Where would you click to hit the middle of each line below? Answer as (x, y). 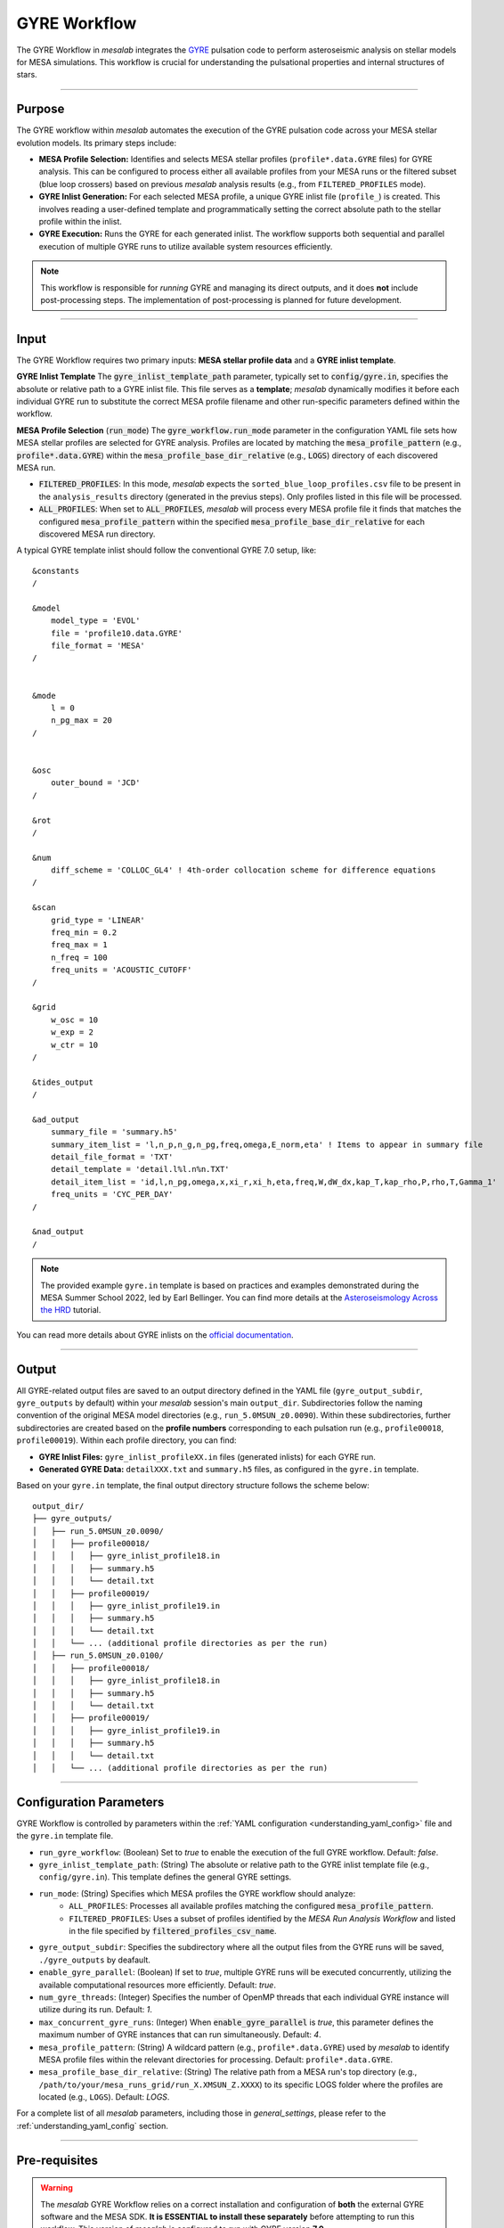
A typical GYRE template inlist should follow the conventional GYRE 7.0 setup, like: (167, 550)
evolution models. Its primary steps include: (97, 143)
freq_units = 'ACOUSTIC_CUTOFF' (121, 970)
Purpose (41, 109)
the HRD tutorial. (71, 1310)
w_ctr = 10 (74, 1044)
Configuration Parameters (90, 1802)
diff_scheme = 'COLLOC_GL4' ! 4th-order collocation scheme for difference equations (243, 870)
